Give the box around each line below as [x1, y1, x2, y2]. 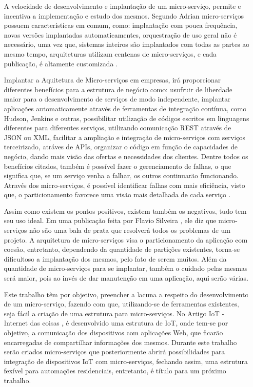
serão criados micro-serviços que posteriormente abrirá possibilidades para [4, 346, 225, 357]
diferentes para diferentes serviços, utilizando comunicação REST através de [4, 122, 231, 133]
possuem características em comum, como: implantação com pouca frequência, [4, 20, 237, 30]
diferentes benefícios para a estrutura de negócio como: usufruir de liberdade [4, 84, 233, 94]
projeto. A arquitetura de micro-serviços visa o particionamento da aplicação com [4, 234, 248, 244]
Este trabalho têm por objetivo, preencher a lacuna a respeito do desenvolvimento [4, 289, 249, 299]
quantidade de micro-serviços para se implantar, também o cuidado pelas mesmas [4, 263, 248, 273]
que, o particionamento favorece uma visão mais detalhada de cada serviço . [4, 189, 231, 200]
